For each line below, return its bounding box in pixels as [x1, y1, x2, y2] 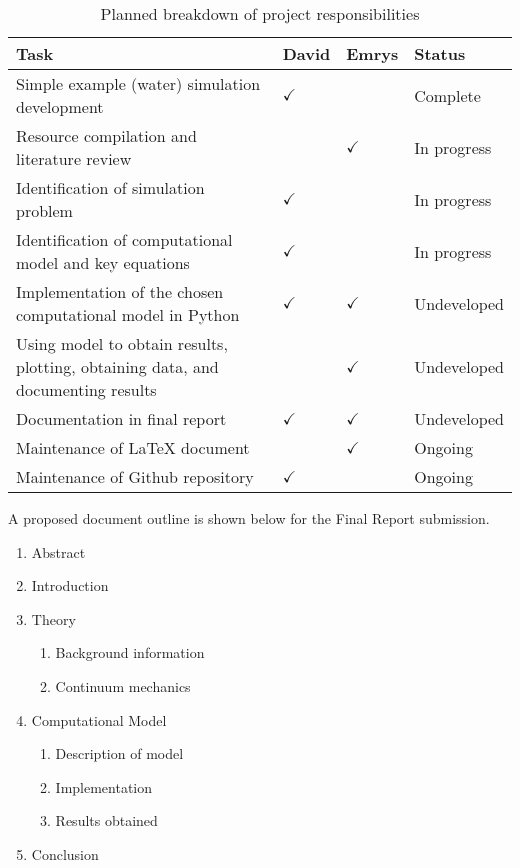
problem [16, 199, 73, 222]
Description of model [55, 743, 184, 764]
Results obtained [55, 810, 158, 831]
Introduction [31, 575, 109, 596]
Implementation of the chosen [16, 280, 224, 303]
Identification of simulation [16, 176, 205, 199]
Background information [55, 642, 205, 663]
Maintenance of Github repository [16, 465, 254, 488]
